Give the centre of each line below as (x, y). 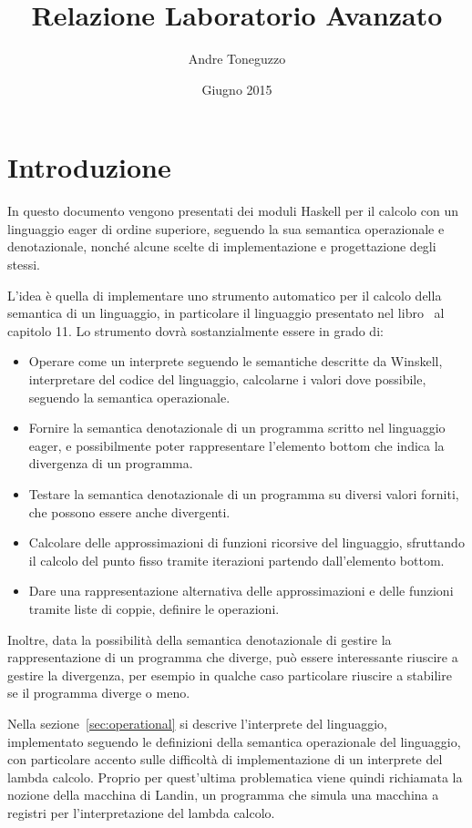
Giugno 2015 (237, 89)
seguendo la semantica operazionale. (129, 397)
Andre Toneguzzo (237, 59)
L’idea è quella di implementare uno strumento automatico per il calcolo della (225, 295)
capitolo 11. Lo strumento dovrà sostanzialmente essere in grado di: (195, 330)
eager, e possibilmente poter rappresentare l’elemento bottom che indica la (236, 445)
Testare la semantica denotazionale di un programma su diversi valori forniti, (244, 493)
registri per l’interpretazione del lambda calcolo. (141, 812)
